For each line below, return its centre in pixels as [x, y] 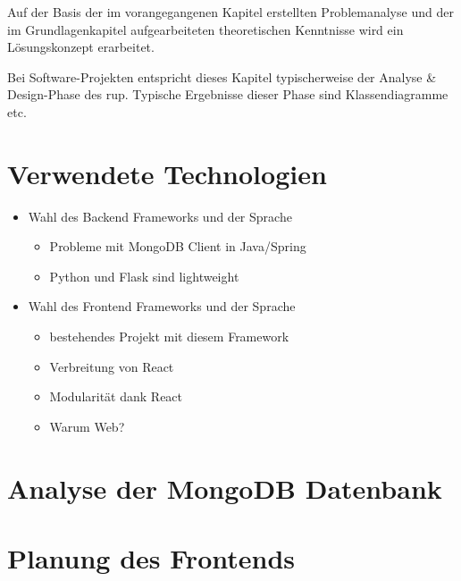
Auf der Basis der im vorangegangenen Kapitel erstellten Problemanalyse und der [230, 12]
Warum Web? [87, 426]
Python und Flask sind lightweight [144, 276]
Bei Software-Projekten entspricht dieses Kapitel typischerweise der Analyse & [222, 76]
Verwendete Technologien [167, 173]
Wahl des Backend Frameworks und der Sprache [160, 216]
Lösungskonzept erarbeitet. [81, 47]
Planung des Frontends [151, 558]
